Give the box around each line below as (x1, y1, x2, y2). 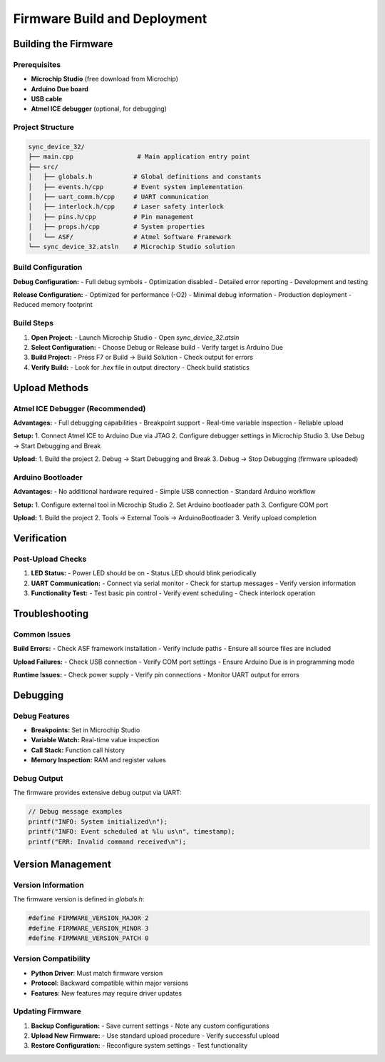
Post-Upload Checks (13, 554, 87, 564)
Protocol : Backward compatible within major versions (31, 978, 189, 988)
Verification (13, 532, 67, 544)
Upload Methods (13, 382, 89, 394)
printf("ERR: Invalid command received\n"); (28, 837, 187, 846)
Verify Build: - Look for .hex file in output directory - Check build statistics (31, 363, 250, 371)
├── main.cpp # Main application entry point (28, 153, 250, 161)
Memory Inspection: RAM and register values (31, 756, 167, 764)
